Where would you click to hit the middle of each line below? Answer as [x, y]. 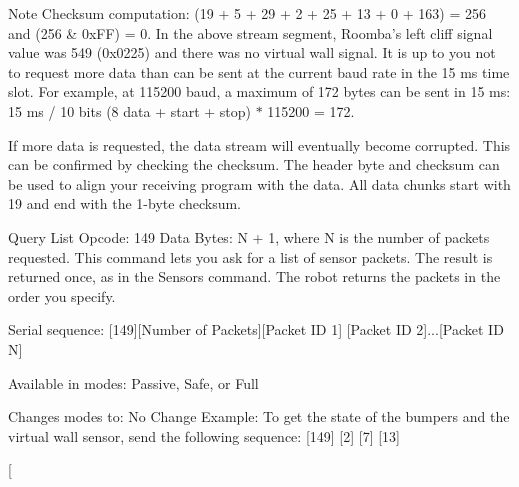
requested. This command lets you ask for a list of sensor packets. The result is [250, 256]
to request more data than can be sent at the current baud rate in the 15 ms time [259, 71]
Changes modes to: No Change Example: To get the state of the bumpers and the [259, 416]
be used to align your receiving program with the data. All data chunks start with [259, 183]
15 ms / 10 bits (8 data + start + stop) [129, 110]
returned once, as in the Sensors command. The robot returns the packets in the [254, 276]
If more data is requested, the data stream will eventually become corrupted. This [259, 144]
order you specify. [62, 295]
